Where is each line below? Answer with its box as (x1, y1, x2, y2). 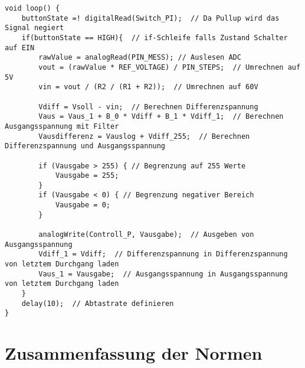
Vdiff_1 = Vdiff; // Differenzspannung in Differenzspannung (38, 250, 288, 259)
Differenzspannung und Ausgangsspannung (5, 142, 166, 151)
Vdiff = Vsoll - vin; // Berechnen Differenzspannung (38, 102, 258, 111)
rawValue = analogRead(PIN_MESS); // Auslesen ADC (38, 53, 241, 62)
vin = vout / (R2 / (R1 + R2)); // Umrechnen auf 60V (38, 83, 258, 92)
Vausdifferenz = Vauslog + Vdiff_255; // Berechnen (38, 132, 250, 141)
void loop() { (5, 4, 60, 12)
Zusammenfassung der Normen (5, 341, 263, 365)
